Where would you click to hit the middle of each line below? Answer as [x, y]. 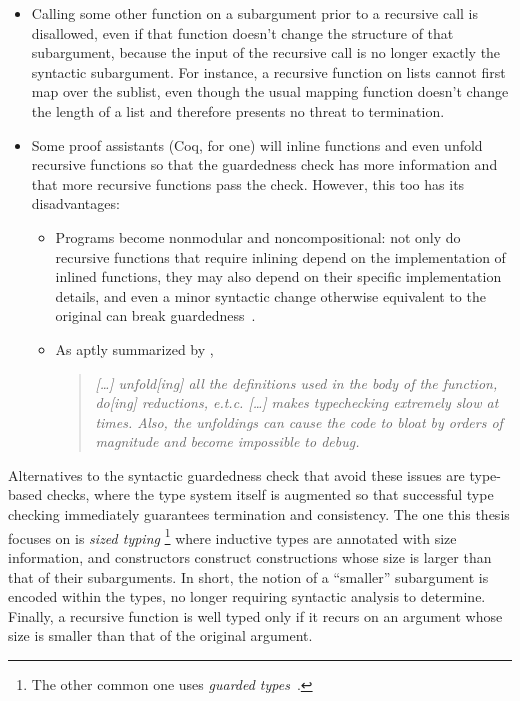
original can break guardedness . [155, 315]
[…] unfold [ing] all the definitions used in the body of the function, [296, 382]
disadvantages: [75, 203]
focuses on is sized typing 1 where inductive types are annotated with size [232, 536]
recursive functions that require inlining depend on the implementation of [280, 256]
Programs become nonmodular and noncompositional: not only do [258, 236]
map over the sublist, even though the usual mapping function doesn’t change [270, 91]
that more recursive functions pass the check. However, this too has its [248, 183]
